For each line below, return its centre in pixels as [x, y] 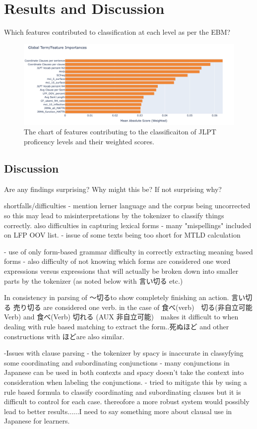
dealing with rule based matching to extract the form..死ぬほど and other [117, 326]
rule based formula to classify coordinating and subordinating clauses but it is [123, 392]
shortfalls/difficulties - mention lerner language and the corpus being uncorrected [127, 206]
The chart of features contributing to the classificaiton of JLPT [120, 132]
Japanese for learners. [37, 421]
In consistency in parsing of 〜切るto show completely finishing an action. [117, 297]
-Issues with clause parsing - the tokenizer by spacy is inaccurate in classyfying [124, 353]
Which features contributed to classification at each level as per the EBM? [117, 32]
